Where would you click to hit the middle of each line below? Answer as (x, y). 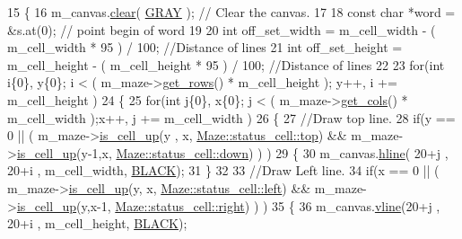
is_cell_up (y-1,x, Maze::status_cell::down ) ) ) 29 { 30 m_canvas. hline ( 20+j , (232, 152)
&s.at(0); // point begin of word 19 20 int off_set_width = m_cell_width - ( (222, 29)
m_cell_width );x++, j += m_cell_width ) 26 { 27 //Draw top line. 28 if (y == (231, 117)
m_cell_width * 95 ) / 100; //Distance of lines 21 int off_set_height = (205, 47)
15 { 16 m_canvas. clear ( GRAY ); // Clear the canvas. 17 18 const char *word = (231, 12)
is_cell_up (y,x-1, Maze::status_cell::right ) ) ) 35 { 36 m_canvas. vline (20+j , (228, 205)
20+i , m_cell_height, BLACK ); (97, 223)
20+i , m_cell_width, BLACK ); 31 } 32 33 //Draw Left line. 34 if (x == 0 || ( (223, 170)
